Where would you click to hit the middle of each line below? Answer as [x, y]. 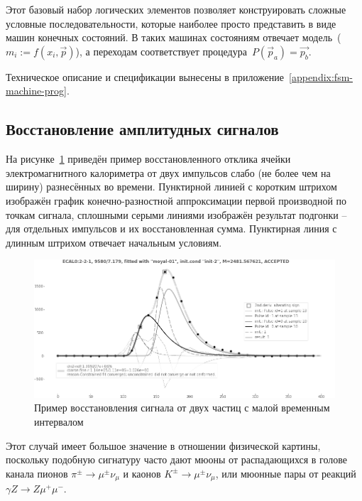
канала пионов [37, 473]
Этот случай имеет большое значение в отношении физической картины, [163, 445]
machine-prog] [36, 91]
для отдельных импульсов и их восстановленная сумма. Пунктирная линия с [171, 228]
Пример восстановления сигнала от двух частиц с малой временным [182, 408]
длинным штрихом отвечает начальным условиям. [114, 242]
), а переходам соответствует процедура [161, 51]
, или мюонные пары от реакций [286, 473]
